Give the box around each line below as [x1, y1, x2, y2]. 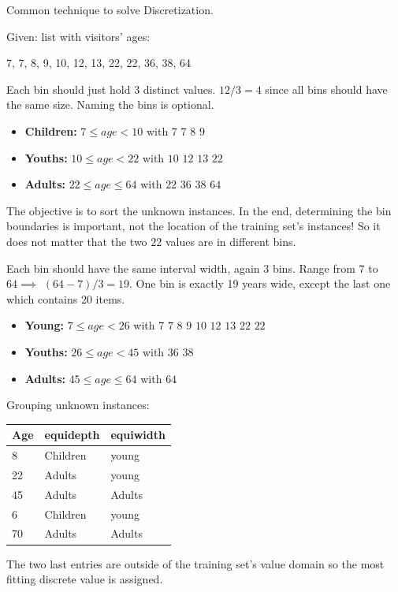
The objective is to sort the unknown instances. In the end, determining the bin [6, 202, 392, 218]
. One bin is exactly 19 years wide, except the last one [129, 275, 391, 292]
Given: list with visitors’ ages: [6, 28, 151, 44]
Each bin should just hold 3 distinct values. [6, 80, 216, 97]
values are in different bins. [165, 233, 296, 249]
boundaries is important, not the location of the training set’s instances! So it [6, 218, 381, 234]
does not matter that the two [6, 233, 147, 249]
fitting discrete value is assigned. [6, 571, 163, 587]
